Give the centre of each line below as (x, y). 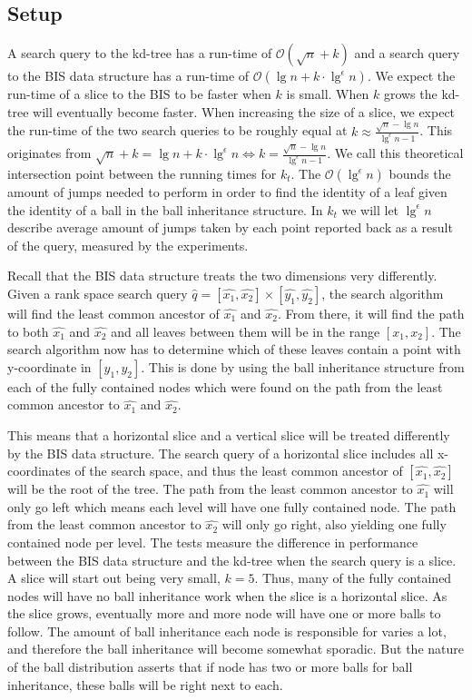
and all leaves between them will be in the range (246, 331)
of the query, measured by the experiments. (128, 245)
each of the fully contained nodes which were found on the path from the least (225, 386)
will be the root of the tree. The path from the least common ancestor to (210, 489)
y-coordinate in (49, 366)
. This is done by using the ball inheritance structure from (303, 366)
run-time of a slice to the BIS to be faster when (139, 94)
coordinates (39, 471)
